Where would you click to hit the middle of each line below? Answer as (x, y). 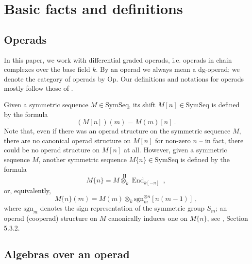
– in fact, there (221, 140)
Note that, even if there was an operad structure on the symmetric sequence (117, 131)
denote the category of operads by (55, 78)
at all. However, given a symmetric (175, 150)
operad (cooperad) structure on (50, 218)
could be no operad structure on (52, 150)
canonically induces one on (148, 218)
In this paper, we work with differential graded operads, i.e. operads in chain (118, 59)
